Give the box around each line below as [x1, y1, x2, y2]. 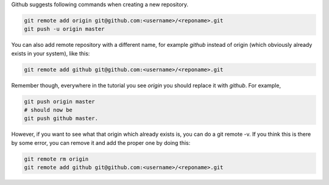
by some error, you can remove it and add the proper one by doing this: [11, 139, 191, 146]
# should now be [24, 106, 73, 114]
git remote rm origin [24, 155, 89, 162]
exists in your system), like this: [11, 49, 90, 57]
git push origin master [24, 98, 96, 105]
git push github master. [24, 115, 99, 122]
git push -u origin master [24, 26, 105, 33]
